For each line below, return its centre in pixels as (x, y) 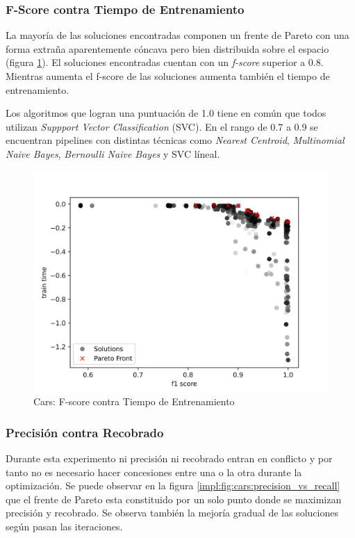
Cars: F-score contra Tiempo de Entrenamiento (134, 401)
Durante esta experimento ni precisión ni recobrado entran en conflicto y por (169, 458)
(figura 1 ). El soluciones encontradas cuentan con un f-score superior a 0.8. (165, 62)
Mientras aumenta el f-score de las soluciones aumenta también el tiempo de (168, 76)
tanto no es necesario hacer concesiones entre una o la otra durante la (154, 472)
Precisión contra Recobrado (85, 432)
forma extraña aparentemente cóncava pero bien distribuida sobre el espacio (167, 48)
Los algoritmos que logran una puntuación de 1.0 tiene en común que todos (166, 113)
